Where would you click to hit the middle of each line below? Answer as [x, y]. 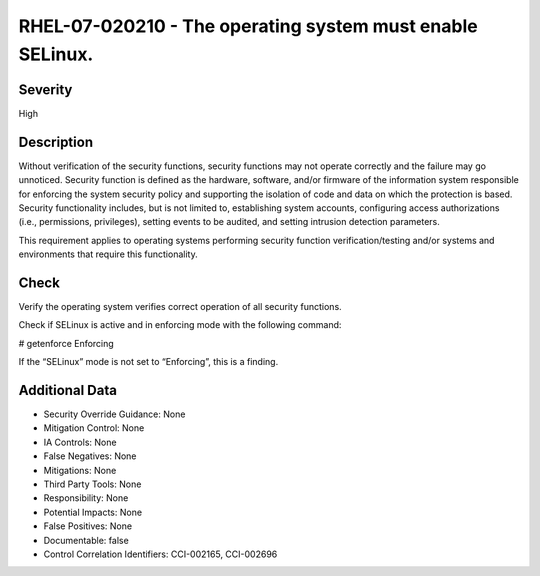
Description [56, 141]
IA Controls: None [80, 442]
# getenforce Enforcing [66, 343]
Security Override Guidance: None [114, 414]
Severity [45, 89]
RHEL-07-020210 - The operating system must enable [248, 26]
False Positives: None [88, 526]
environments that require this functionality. [108, 254]
